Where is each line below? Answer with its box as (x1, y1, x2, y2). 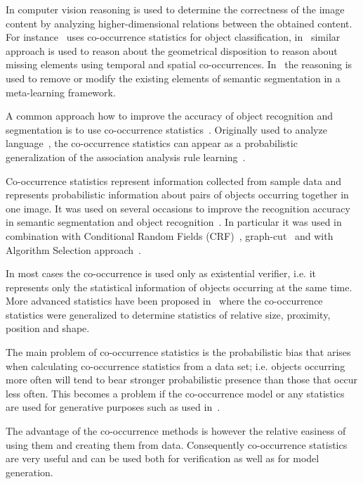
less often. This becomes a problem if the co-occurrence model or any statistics (6, 386, 345, 400)
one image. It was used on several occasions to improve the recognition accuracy (6, 200, 350, 215)
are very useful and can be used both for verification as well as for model (6, 451, 319, 466)
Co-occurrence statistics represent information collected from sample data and (6, 173, 342, 188)
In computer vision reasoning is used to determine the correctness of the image (6, 2, 345, 16)
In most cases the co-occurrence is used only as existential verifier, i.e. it (6, 266, 317, 281)
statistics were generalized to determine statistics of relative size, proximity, (6, 307, 331, 321)
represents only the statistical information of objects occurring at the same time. (6, 279, 352, 294)
